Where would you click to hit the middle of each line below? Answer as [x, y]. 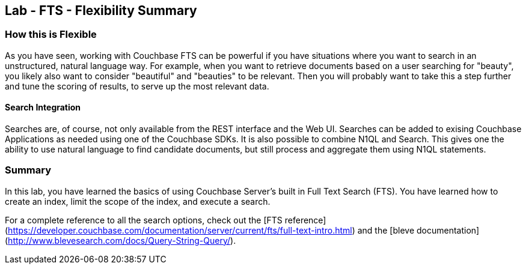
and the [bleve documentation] [418, 230]
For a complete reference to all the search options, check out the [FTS [144, 220]
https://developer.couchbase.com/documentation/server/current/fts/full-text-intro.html [180, 230]
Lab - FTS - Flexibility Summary [101, 11]
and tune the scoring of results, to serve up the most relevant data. [137, 86]
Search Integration [43, 107]
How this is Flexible [51, 35]
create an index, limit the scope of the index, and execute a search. [138, 201]
